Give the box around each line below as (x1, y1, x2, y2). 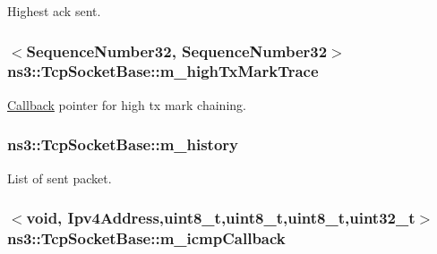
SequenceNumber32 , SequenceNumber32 (26, 39, 328, 62)
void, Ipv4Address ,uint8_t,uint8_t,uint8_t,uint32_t (26, 207, 416, 229)
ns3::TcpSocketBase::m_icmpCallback (7, 226, 286, 249)
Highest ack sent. (7, 2, 101, 20)
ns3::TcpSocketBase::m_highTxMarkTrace (7, 60, 319, 82)
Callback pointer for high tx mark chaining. (7, 95, 246, 114)
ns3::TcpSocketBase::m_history (7, 133, 239, 156)
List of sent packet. (7, 168, 112, 187)
